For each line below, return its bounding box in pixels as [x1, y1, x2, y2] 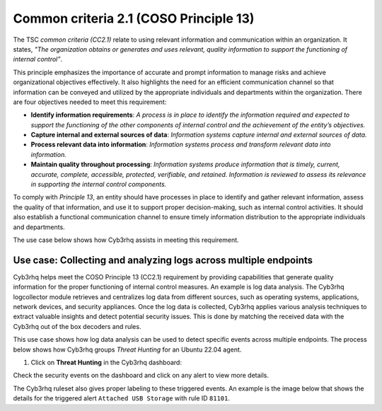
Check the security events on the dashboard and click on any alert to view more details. [13, 371, 269, 380]
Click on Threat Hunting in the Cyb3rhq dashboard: [30, 358, 182, 366]
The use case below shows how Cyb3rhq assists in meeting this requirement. [13, 236, 240, 244]
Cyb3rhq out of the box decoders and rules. [13, 322, 141, 330]
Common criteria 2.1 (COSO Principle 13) [13, 11, 255, 26]
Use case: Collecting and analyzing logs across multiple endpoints [13, 254, 313, 266]
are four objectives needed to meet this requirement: [13, 98, 167, 106]
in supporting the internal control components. [30, 180, 167, 189]
